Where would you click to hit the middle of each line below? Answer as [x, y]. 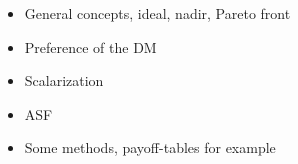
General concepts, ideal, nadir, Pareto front [157, 13]
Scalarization [64, 80]
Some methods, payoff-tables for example [150, 147]
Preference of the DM [90, 46]
